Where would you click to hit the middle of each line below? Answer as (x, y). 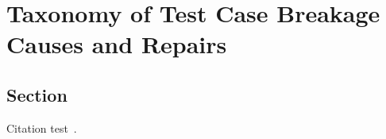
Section (37, 94)
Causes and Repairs (117, 44)
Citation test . (42, 127)
